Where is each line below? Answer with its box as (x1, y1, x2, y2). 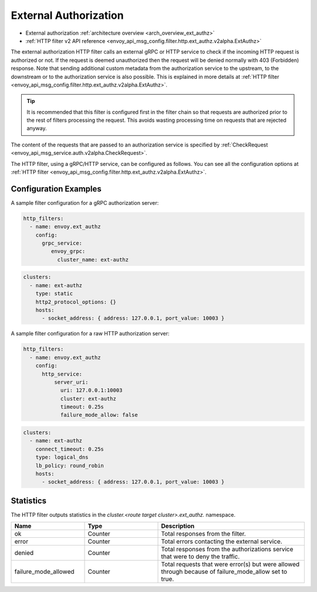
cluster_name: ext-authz (57, 256, 129, 263)
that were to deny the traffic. (161, 553, 240, 561)
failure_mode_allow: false (60, 412, 138, 418)
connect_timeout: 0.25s (35, 445, 104, 453)
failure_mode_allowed (14, 568, 75, 576)
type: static (35, 290, 73, 297)
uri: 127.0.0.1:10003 (60, 387, 123, 394)
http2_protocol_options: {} (35, 298, 117, 305)
